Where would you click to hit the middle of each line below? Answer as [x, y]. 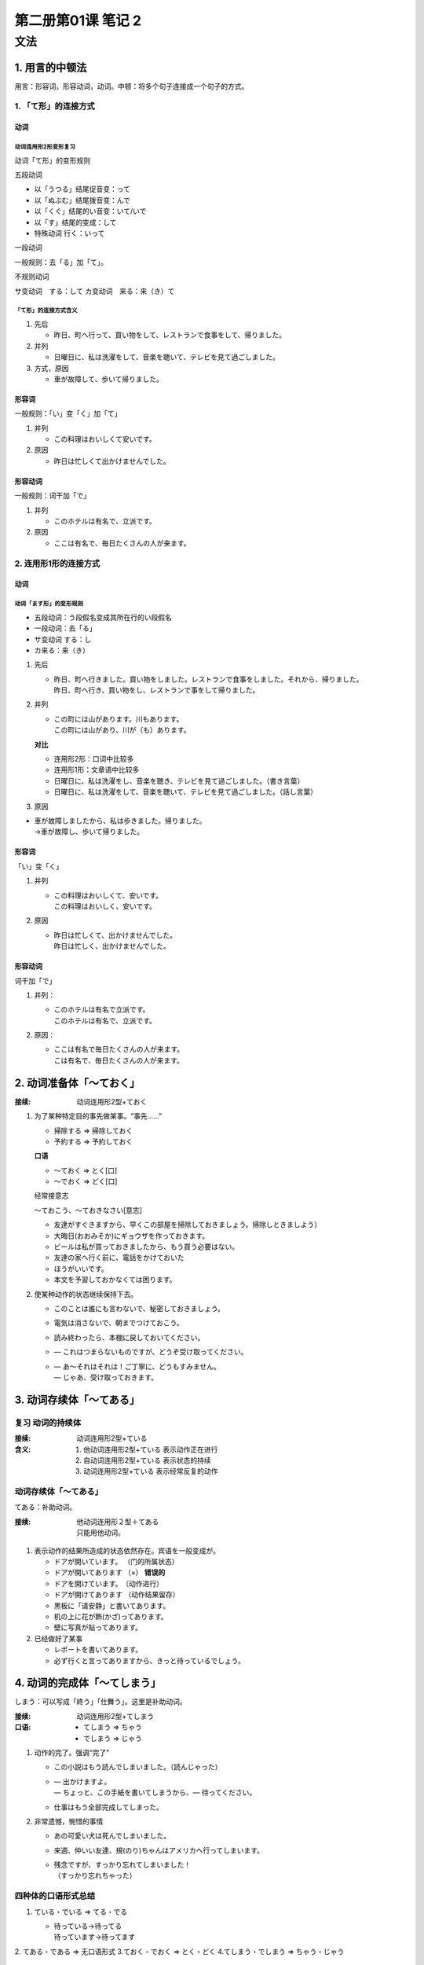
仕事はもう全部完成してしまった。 [109, 1807]
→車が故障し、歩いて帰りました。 [89, 832]
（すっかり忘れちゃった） [95, 1875]
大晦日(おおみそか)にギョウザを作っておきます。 [132, 1236]
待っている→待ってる [88, 1926]
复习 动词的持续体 [48, 1423]
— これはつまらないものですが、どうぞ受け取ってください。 [151, 1352]
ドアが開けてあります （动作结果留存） [117, 1595]
